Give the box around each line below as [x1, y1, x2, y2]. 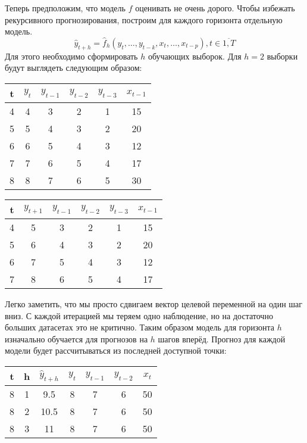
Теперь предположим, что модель [5, 2, 126, 14]
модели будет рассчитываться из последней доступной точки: [5, 344, 227, 357]
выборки [267, 49, 298, 62]
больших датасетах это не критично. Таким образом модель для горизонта [5, 321, 275, 333]
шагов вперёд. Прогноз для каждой [158, 332, 286, 345]
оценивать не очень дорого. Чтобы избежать [135, 2, 295, 14]
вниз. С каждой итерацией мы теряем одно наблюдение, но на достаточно [5, 309, 273, 322]
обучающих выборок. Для [148, 49, 242, 62]
